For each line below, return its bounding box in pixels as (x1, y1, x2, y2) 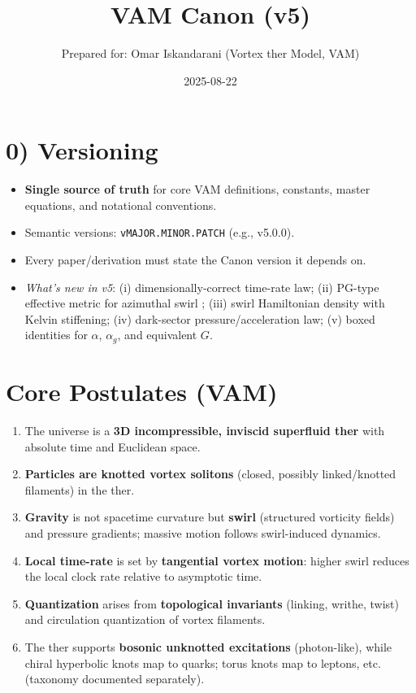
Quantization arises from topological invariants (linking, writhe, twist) (24, 595, 399, 612)
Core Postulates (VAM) (6, 375, 278, 408)
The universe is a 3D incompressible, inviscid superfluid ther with (24, 422, 385, 439)
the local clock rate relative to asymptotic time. (24, 568, 262, 585)
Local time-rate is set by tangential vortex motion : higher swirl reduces (24, 551, 409, 569)
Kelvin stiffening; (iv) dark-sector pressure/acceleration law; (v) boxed (24, 310, 375, 327)
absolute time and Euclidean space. (24, 438, 201, 455)
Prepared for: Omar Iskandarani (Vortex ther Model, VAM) (61, 45, 360, 62)
